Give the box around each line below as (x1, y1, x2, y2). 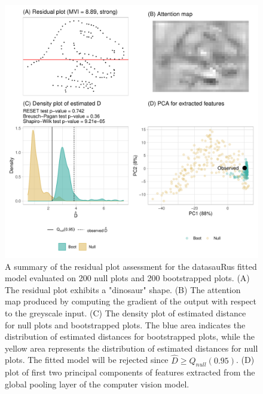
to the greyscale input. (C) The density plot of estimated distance (5, 306, 246, 319)
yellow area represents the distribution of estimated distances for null (5, 341, 258, 354)
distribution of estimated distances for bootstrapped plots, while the (5, 330, 255, 343)
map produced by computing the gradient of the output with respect (5, 295, 257, 307)
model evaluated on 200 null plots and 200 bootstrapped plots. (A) (5, 272, 250, 284)
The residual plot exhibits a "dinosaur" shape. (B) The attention (5, 283, 241, 295)
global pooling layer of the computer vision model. (5, 377, 189, 390)
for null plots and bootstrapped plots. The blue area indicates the (5, 318, 246, 331)
